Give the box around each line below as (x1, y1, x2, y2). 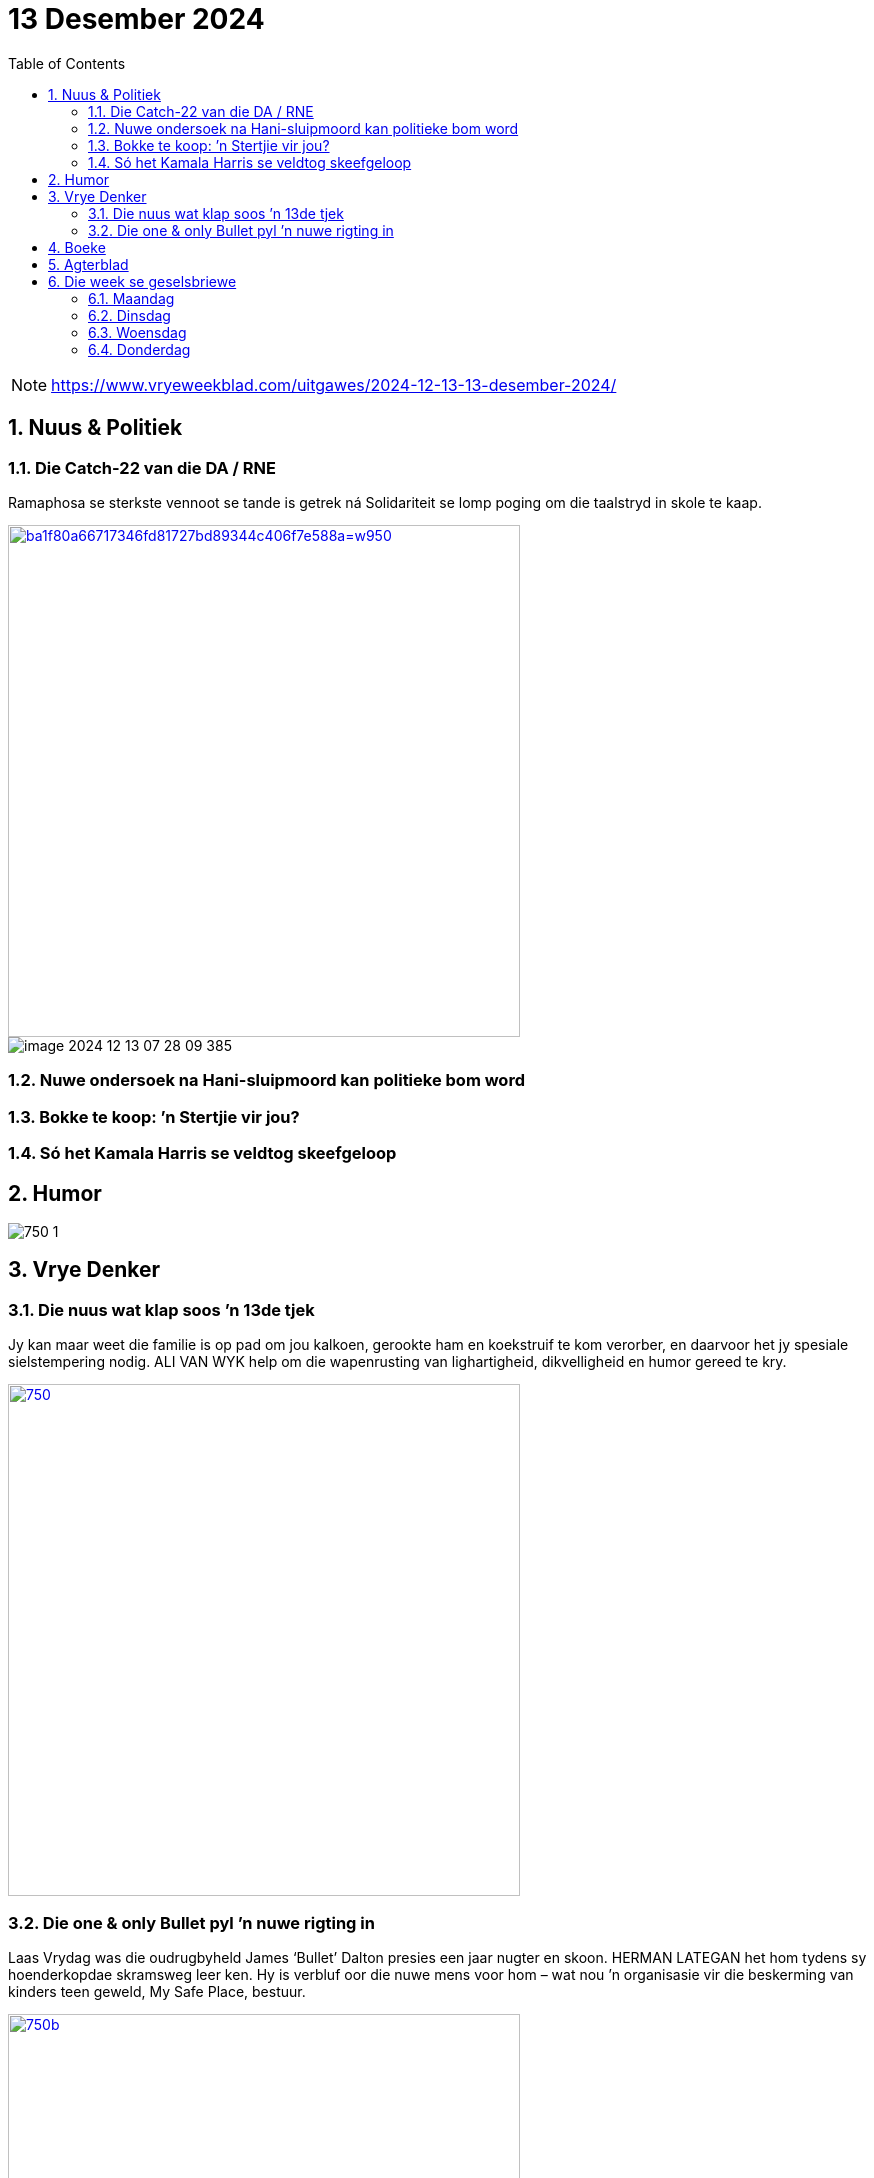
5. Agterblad (48, 255, 129, 273)
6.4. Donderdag (88, 340, 191, 358)
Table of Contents (8, 54, 126, 72)
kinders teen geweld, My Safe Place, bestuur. (8, 1982, 306, 2000)
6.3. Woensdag (88, 323, 187, 341)
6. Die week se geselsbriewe (48, 272, 237, 290)
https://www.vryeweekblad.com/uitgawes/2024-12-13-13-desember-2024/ (51, 374, 617, 395)
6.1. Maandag (88, 289, 175, 307)
